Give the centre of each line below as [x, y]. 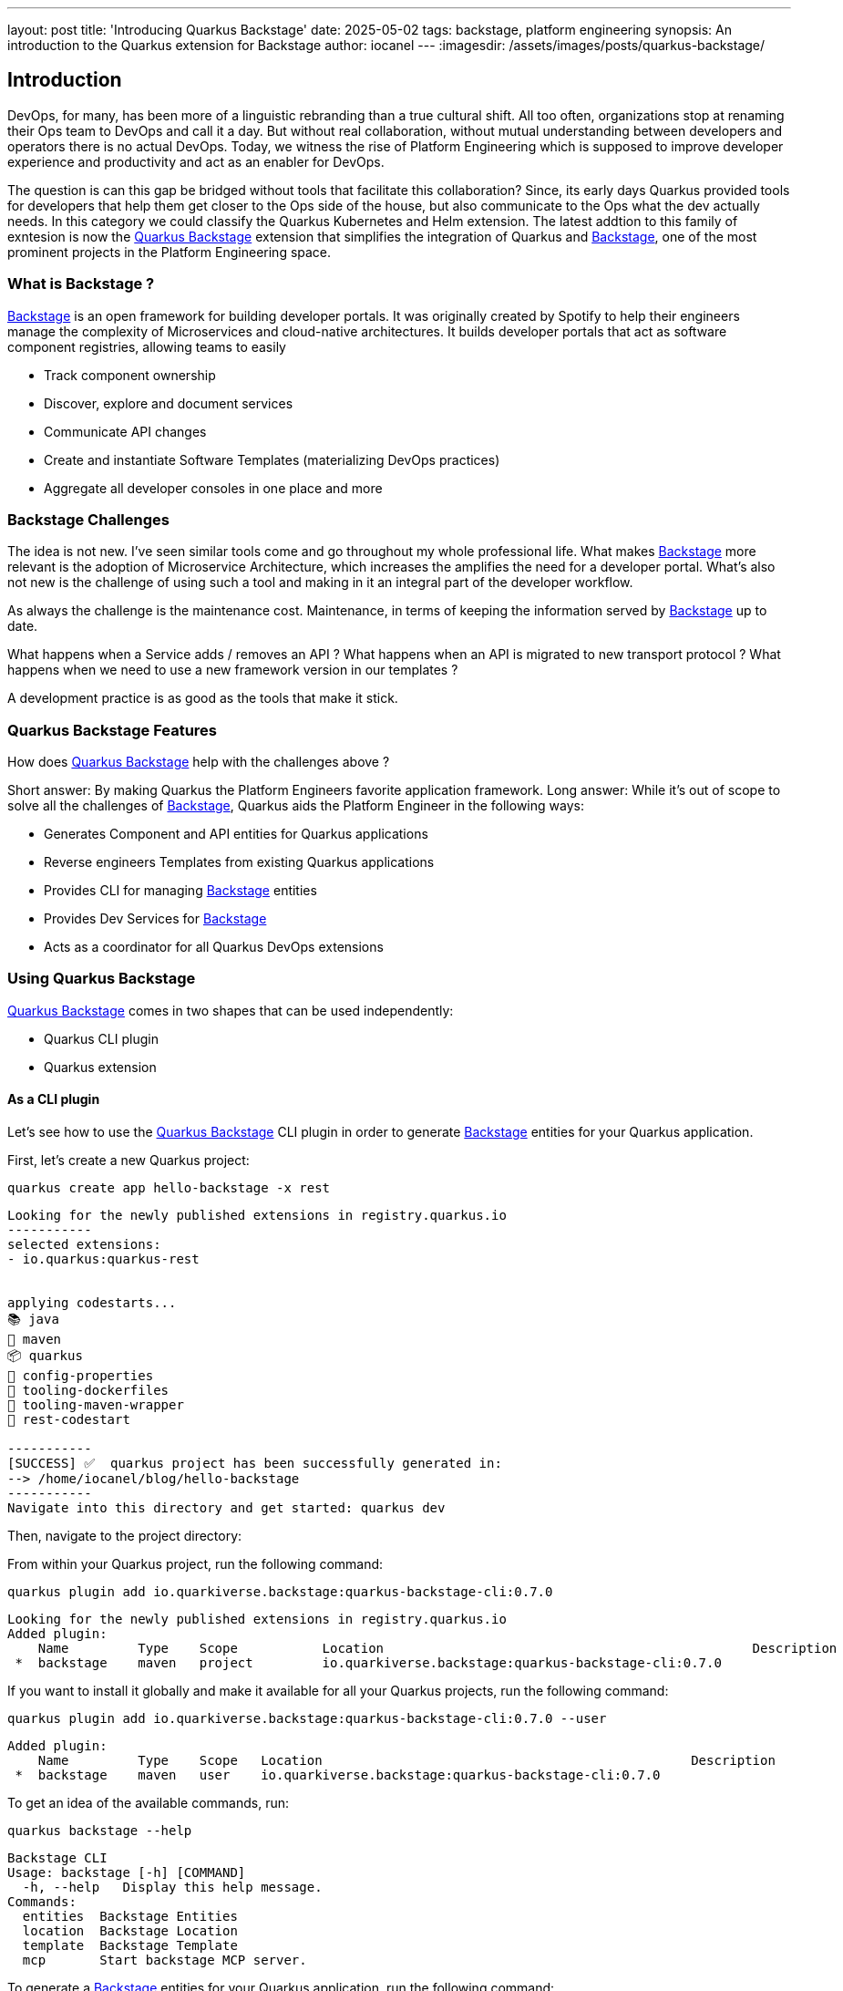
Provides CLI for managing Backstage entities [180, 891]
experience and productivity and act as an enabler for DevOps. [196, 161]
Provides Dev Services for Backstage [155, 919]
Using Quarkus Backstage [102, 979]
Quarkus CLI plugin [101, 1038]
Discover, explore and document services [169, 403]
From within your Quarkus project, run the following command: [195, 1564]
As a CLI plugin [54, 1099]
